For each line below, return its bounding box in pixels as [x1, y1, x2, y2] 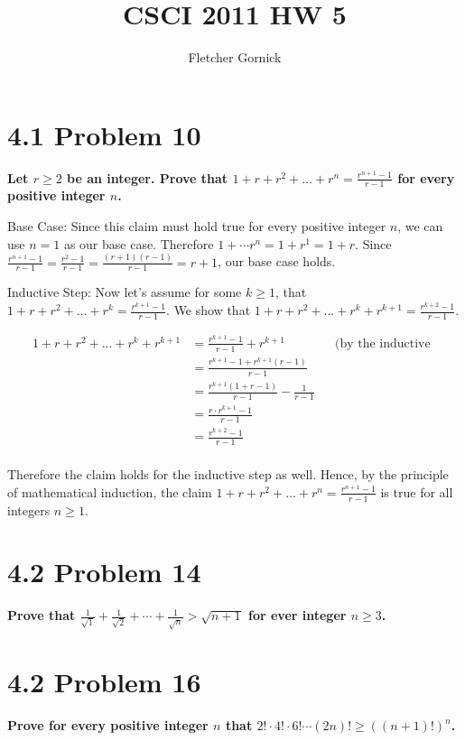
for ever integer [248, 606, 347, 625]
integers [7, 500, 51, 519]
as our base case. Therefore [63, 234, 214, 253]
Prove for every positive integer [7, 716, 209, 735]
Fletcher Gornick [188, 48, 282, 67]
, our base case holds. [218, 252, 336, 271]
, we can [397, 217, 443, 236]
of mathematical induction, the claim [7, 482, 212, 501]
